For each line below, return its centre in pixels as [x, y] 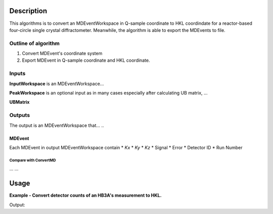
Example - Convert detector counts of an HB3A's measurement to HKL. [85, 195]
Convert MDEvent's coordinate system [62, 54]
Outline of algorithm [35, 43]
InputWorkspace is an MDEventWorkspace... [57, 83]
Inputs [17, 73]
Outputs [20, 115]
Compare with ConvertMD [33, 160]
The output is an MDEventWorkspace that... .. [57, 125]
